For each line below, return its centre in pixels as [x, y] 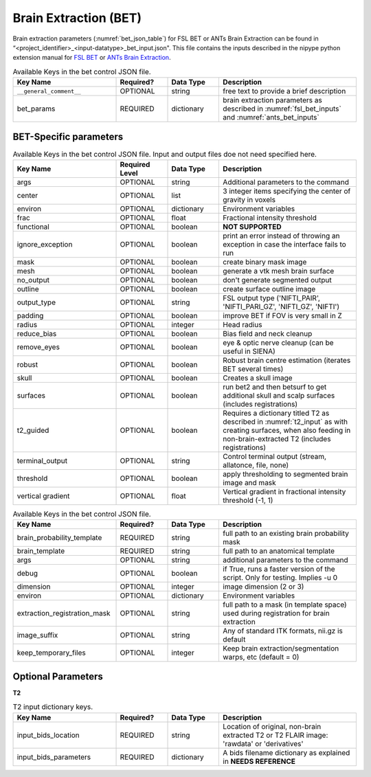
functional [33, 227]
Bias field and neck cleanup [268, 333]
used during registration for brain [276, 613]
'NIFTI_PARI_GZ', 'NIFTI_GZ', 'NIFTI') [281, 306]
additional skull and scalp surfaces [279, 395]
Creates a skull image [258, 378]
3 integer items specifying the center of [287, 191]
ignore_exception [45, 244]
